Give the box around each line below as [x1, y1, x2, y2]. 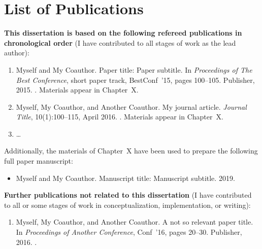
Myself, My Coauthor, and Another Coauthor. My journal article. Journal [16, 101, 247, 112]
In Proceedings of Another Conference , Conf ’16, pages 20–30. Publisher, [16, 227, 242, 237]
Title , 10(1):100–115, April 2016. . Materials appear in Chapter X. [16, 111, 223, 122]
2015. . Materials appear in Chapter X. [16, 84, 139, 95]
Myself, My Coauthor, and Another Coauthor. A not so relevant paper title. [16, 216, 253, 227]
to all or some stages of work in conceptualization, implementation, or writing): [4, 199, 251, 210]
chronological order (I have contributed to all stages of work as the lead [4, 37, 236, 48]
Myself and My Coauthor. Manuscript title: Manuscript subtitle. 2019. [16, 172, 235, 183]
